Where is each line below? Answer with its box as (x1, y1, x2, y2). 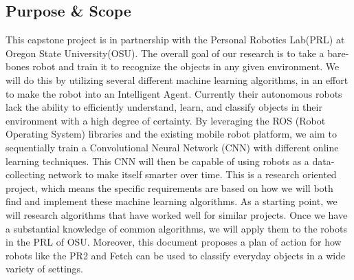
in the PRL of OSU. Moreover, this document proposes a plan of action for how (5, 235, 342, 249)
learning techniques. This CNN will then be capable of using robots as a (5, 153, 309, 168)
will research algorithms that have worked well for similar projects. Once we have (5, 207, 348, 222)
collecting (5, 167, 45, 182)
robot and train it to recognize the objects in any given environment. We (32, 59, 340, 74)
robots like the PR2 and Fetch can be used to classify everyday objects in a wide (5, 248, 346, 262)
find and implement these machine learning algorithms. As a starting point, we (5, 194, 338, 208)
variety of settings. (5, 261, 83, 276)
